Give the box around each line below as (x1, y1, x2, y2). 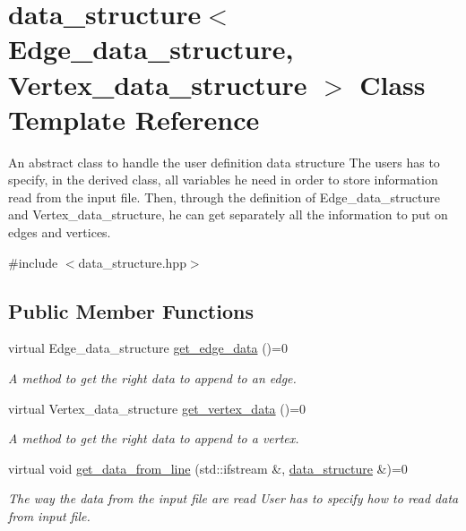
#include (8, 253, 58, 271)
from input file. (8, 507, 91, 526)
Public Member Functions (8, 296, 254, 324)
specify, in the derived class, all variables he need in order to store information (8, 170, 438, 189)
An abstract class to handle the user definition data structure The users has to (8, 152, 440, 171)
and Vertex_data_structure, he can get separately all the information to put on (8, 205, 448, 224)
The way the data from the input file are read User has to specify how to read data (8, 489, 459, 508)
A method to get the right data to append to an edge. (8, 369, 297, 388)
